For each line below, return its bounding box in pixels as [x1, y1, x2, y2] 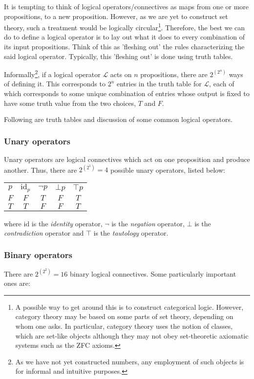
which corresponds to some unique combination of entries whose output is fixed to [4, 88, 250, 99]
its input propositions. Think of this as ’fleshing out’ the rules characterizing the [4, 41, 245, 52]
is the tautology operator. [93, 228, 169, 238]
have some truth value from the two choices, [4, 98, 136, 108]
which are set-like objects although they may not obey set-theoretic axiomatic [15, 330, 249, 340]
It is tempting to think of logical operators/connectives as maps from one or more [4, 1, 249, 11]
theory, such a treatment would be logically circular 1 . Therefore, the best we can [4, 21, 245, 32]
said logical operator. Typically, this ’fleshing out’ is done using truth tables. [4, 51, 233, 61]
